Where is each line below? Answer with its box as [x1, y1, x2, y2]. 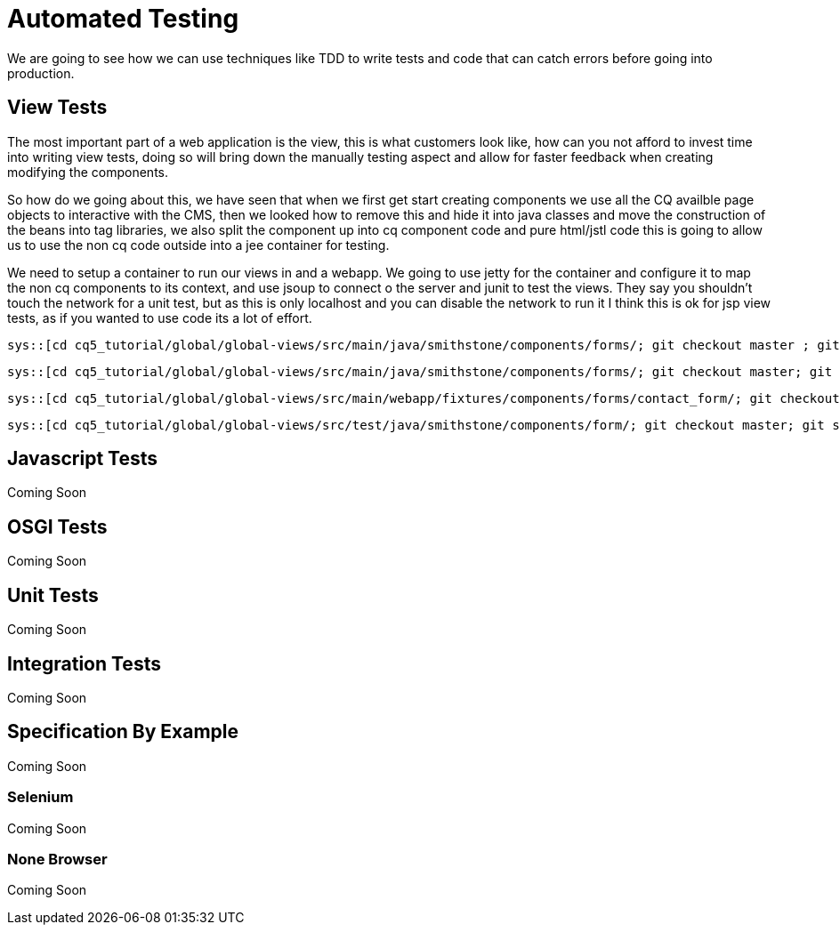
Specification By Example [7, 720, 239, 743]
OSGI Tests [7, 515, 108, 538]
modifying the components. [7, 164, 169, 180]
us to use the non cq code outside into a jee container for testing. [7, 237, 390, 253]
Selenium [7, 788, 74, 807]
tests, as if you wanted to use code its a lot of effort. [7, 309, 312, 325]
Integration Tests [7, 652, 161, 675]
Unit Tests [7, 583, 99, 607]
